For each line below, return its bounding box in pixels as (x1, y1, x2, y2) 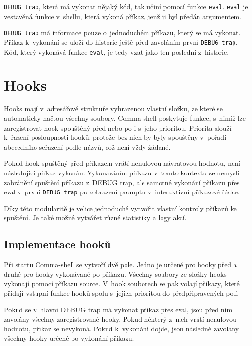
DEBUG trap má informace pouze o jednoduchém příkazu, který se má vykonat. (4, 27, 241, 38)
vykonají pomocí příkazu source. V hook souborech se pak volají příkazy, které (4, 278, 240, 288)
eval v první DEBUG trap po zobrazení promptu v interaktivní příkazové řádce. (4, 187, 240, 197)
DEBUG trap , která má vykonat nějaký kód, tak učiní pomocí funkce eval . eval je (4, 1, 248, 11)
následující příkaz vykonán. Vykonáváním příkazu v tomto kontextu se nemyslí (4, 167, 240, 177)
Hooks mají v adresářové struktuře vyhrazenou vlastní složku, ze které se (4, 103, 223, 114)
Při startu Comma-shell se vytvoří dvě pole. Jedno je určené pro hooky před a (4, 259, 237, 269)
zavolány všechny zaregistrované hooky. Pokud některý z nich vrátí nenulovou (4, 314, 236, 324)
